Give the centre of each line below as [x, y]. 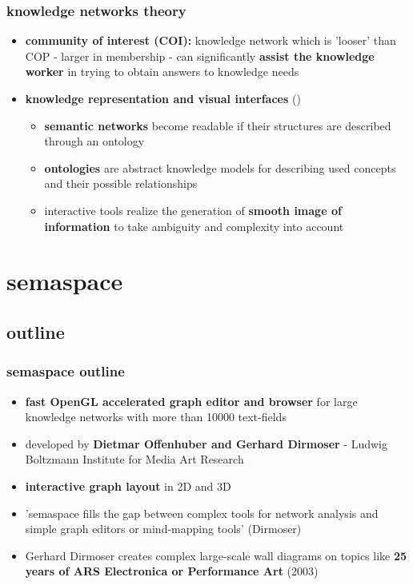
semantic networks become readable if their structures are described [218, 125]
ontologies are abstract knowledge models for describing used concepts [220, 167]
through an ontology [94, 141]
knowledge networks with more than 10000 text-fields [156, 417]
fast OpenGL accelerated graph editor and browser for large [191, 401]
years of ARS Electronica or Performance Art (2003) [172, 571]
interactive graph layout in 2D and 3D [128, 486]
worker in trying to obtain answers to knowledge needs [162, 72]
